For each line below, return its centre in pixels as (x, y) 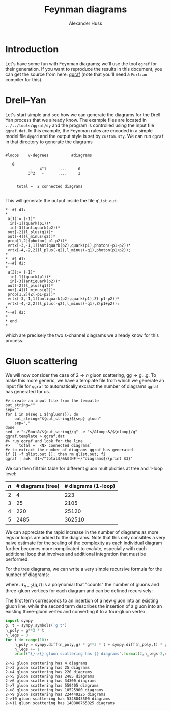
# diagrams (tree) (38, 486)
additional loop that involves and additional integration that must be (76, 554)
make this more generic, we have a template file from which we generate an (85, 380)
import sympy (19, 621)
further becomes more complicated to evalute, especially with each (76, 548)
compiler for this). (24, 79)
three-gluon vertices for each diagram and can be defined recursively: (79, 591)
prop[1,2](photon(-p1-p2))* (37, 241)
